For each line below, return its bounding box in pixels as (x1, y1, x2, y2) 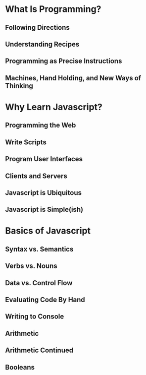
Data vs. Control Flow (5, 279, 73, 287)
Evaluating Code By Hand (5, 296, 85, 304)
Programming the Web (5, 121, 76, 129)
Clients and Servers (5, 172, 68, 180)
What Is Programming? (5, 3, 101, 15)
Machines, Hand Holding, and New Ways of (5, 73, 142, 82)
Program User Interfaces (5, 155, 83, 163)
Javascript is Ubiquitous (5, 188, 82, 197)
